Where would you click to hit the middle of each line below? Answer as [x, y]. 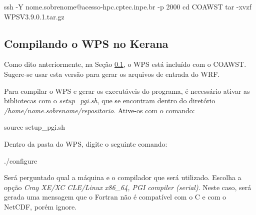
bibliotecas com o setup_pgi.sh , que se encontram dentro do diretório [110, 101]
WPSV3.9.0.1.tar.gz [34, 16]
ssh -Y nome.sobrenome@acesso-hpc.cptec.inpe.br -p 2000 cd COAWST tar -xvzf [128, 6]
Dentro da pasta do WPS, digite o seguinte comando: [86, 143]
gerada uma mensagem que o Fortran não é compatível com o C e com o [115, 197]
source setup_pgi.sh [34, 127]
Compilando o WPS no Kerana [86, 43]
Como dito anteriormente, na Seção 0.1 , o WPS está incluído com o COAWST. [125, 64]
